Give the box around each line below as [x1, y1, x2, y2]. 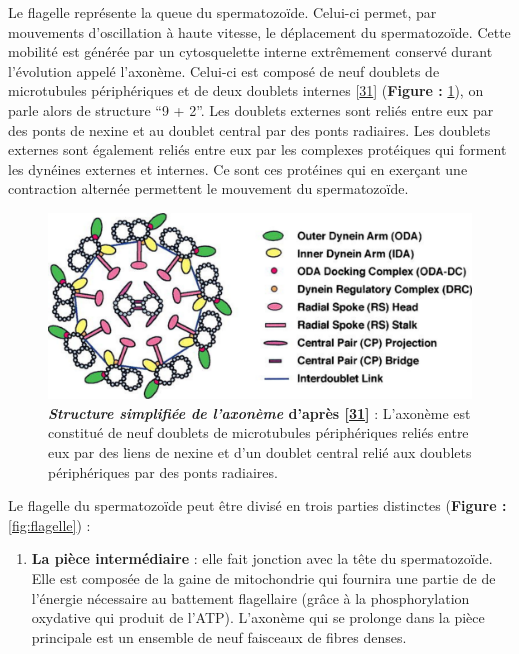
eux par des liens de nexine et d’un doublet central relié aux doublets [48, 442, 472, 463]
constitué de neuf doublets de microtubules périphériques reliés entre [48, 422, 469, 443]
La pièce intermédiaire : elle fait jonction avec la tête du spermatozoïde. [31, 548, 493, 569]
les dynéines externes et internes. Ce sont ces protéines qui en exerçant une [8, 158, 468, 179]
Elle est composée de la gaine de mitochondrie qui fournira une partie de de [31, 568, 496, 589]
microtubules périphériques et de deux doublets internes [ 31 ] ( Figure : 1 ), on [8, 80, 484, 101]
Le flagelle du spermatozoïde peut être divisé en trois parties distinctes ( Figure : [8, 495, 507, 516]
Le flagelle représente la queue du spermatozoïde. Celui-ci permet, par [8, 2, 437, 22]
